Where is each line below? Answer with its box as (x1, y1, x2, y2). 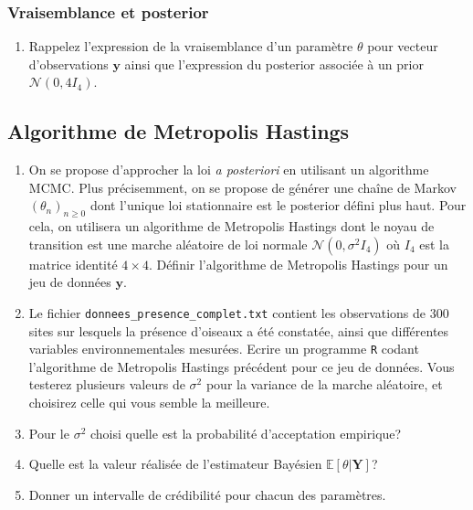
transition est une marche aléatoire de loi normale (28, 234, 308, 253)
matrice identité (28, 254, 118, 273)
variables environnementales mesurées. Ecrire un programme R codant (28, 339, 419, 358)
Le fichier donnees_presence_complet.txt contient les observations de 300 (28, 303, 449, 322)
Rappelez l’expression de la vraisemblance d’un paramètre (28, 37, 353, 56)
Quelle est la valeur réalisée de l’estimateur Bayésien (28, 454, 322, 473)
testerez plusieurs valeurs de (28, 375, 185, 394)
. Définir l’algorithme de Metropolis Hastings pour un (148, 254, 448, 273)
